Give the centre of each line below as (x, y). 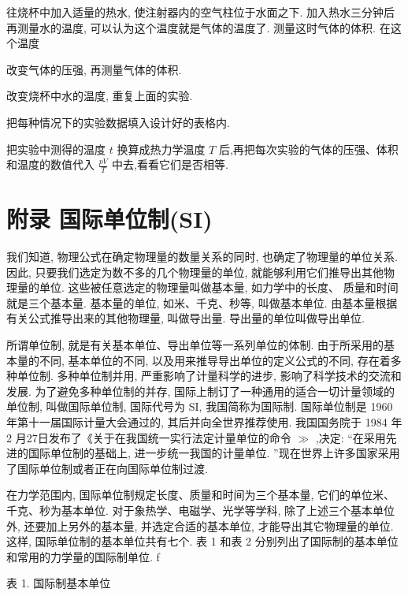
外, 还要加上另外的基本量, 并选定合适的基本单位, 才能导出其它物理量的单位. (200, 525)
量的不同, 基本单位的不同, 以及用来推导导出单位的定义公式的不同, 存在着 (204, 360)
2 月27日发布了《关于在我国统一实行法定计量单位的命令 (149, 437)
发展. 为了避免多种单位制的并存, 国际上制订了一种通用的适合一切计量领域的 (201, 391)
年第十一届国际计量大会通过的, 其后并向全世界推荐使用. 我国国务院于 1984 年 (204, 422)
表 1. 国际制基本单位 (59, 583)
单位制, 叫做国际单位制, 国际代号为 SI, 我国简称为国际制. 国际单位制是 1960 (200, 406)
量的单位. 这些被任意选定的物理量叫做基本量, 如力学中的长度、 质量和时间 (208, 287)
